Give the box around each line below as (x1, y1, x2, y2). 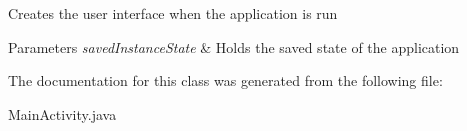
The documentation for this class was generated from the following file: (8, 70, 443, 91)
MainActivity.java (8, 103, 117, 124)
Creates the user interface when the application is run (8, 3, 338, 23)
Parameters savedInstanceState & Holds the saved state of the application (8, 36, 460, 57)
